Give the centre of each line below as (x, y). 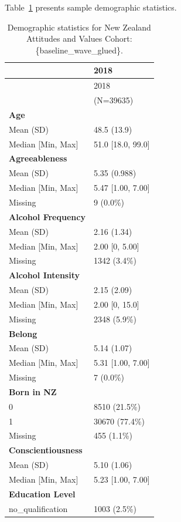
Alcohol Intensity (44, 275)
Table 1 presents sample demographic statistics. (91, 7)
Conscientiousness (46, 450)
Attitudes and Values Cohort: (79, 38)
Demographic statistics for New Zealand (79, 27)
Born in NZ (33, 391)
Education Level (42, 494)
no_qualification (38, 508)
